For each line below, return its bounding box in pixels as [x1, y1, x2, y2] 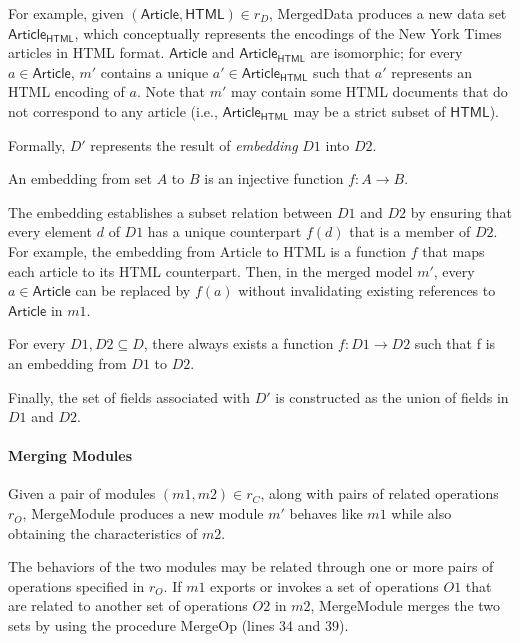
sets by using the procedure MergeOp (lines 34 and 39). [8, 615, 349, 636]
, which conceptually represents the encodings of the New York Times [74, 22, 502, 43]
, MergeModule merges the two [310, 595, 501, 616]
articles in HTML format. [8, 42, 165, 63]
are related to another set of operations [8, 595, 248, 616]
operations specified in [8, 575, 145, 596]
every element [8, 221, 93, 242]
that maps [422, 240, 485, 261]
